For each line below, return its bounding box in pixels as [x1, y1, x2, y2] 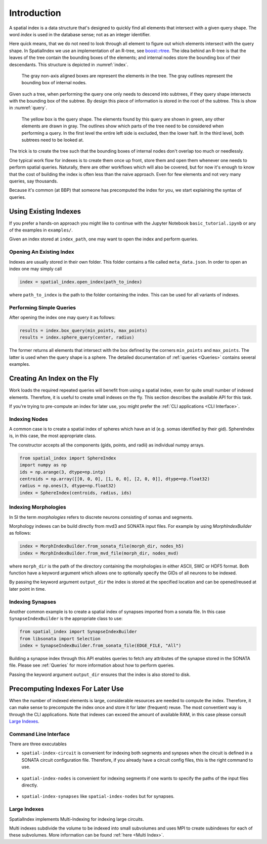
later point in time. [9, 586, 46, 592]
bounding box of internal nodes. [21, 80, 87, 86]
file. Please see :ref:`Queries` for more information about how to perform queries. [9, 662, 175, 669]
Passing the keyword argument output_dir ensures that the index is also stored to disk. [9, 672, 191, 677]
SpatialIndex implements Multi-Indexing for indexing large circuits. [9, 816, 144, 822]
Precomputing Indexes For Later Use [9, 684, 124, 693]
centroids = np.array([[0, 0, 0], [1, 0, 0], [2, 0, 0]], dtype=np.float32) [19, 476, 210, 482]
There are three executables [9, 741, 67, 747]
